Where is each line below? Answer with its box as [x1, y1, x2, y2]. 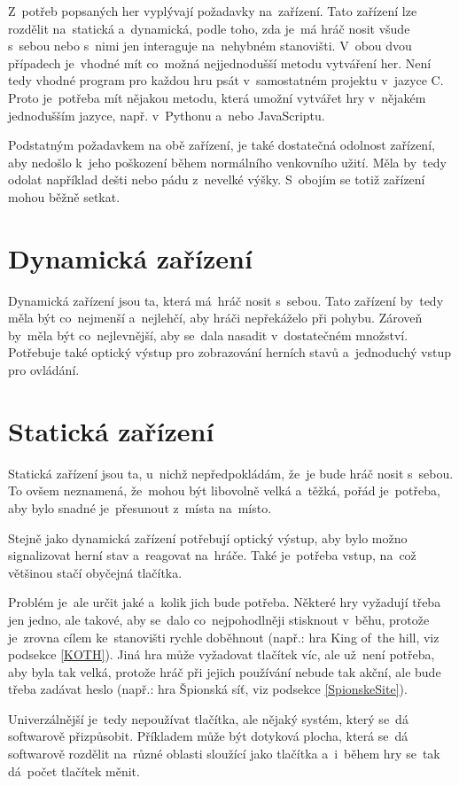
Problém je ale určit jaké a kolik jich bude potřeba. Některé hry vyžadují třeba [8, 593, 441, 611]
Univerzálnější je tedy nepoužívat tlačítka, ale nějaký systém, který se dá [8, 709, 408, 728]
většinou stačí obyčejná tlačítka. [8, 563, 183, 581]
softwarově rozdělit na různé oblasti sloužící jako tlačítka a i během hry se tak [8, 744, 440, 763]
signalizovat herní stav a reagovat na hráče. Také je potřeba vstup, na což [8, 546, 416, 564]
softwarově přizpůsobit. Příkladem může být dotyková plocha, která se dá [8, 727, 408, 745]
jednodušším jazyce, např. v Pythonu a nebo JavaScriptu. [8, 105, 325, 124]
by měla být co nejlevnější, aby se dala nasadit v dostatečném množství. [8, 325, 408, 344]
